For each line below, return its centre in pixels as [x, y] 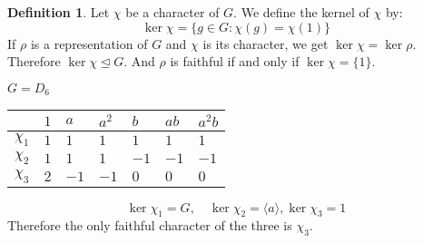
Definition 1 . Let [59, 12]
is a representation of [89, 43]
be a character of [172, 12]
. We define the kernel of [301, 12]
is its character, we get [266, 43]
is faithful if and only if [235, 61]
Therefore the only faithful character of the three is [150, 225]
